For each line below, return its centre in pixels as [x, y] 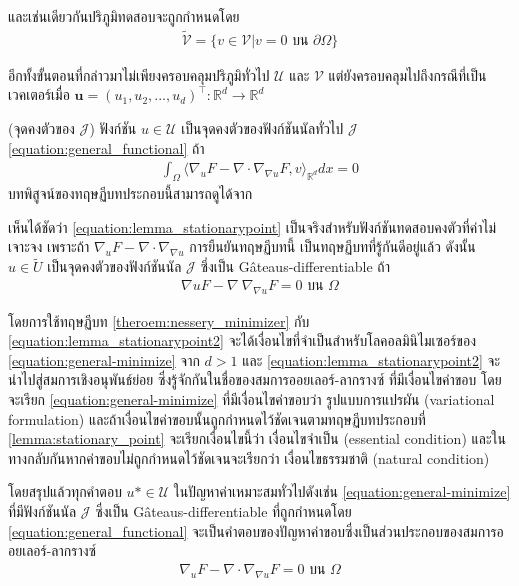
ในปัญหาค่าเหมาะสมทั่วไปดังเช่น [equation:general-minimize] [342, 491]
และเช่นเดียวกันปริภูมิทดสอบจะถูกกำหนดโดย [124, 16]
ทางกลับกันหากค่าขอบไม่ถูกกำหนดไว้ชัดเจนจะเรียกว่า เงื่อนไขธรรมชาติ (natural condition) [249, 457]
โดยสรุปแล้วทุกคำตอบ [65, 491]
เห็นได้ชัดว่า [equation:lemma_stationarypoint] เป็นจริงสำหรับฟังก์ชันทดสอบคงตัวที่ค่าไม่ [252, 226]
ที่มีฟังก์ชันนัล [42, 511]
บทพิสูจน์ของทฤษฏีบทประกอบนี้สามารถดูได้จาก [130, 193]
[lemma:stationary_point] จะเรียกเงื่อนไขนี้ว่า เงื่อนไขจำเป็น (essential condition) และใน [257, 438]
